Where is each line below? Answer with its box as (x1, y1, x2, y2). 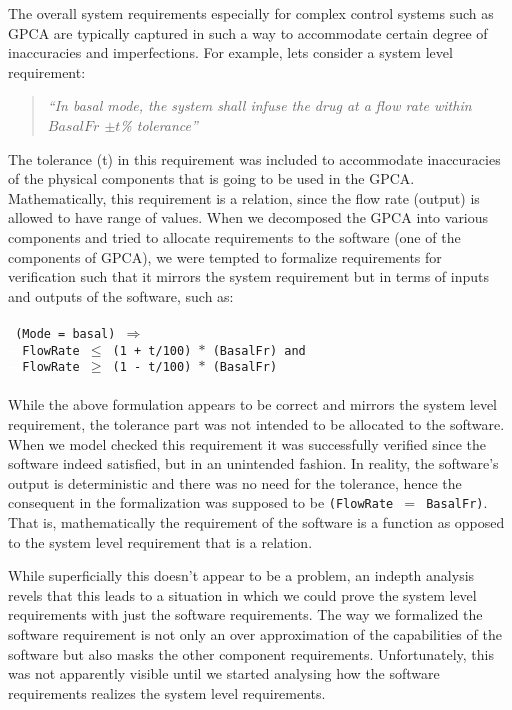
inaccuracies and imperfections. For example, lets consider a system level (8, 42, 453, 63)
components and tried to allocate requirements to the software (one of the (8, 226, 461, 247)
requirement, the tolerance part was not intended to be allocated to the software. (8, 414, 505, 435)
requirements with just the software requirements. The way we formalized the (8, 604, 483, 625)
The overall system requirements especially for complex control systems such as (8, 3, 494, 23)
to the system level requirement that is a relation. (8, 531, 313, 552)
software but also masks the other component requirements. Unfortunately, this (8, 643, 494, 664)
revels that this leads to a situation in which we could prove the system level (8, 584, 477, 605)
